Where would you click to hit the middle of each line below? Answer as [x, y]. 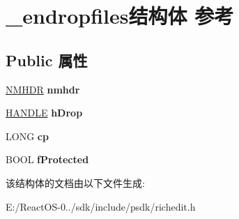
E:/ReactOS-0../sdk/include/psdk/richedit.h [101, 206]
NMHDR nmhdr [43, 89]
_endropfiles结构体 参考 [120, 16]
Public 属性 [47, 60]
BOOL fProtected [47, 159]
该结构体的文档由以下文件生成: [75, 182]
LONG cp [27, 136]
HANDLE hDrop [44, 113]
